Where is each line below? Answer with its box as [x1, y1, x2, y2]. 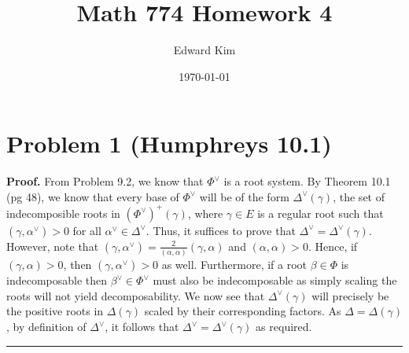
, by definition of [6, 318, 87, 335]
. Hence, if [308, 237, 358, 254]
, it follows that [105, 318, 179, 335]
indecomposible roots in [6, 204, 120, 221]
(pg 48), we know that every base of [6, 188, 179, 204]
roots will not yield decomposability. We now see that [6, 287, 265, 303]
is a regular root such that [257, 204, 384, 221]
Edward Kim [173, 42, 236, 58]
